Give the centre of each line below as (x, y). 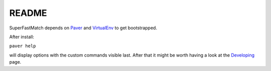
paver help (23, 46)
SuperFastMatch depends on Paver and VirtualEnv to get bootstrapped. (83, 28)
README (28, 13)
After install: (22, 37)
